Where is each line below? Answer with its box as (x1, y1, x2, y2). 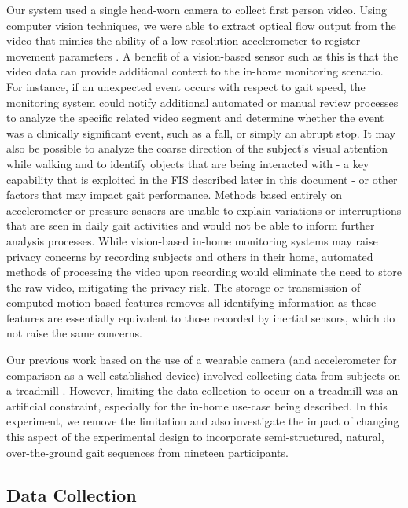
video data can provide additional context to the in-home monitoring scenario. (6, 63, 384, 79)
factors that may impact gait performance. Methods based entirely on (6, 186, 342, 203)
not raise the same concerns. (6, 325, 142, 341)
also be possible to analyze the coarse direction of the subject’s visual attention (6, 140, 388, 156)
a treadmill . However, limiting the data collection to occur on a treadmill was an (6, 382, 399, 399)
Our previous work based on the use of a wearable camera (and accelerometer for (6, 352, 397, 368)
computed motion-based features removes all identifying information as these (6, 294, 377, 311)
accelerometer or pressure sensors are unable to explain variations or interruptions (6, 201, 402, 218)
